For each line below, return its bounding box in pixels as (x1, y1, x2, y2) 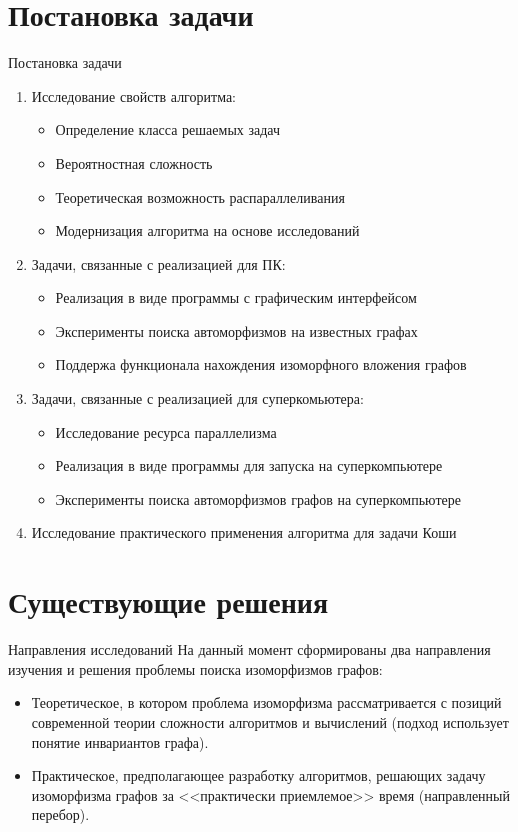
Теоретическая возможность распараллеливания (55, 186, 345, 207)
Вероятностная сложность (55, 152, 213, 173)
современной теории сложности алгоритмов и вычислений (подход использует (31, 711, 509, 732)
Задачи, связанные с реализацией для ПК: (31, 253, 286, 274)
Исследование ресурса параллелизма (55, 421, 277, 442)
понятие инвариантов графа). (31, 731, 209, 752)
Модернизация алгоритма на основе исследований (55, 220, 360, 241)
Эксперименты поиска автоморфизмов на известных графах (55, 320, 418, 341)
